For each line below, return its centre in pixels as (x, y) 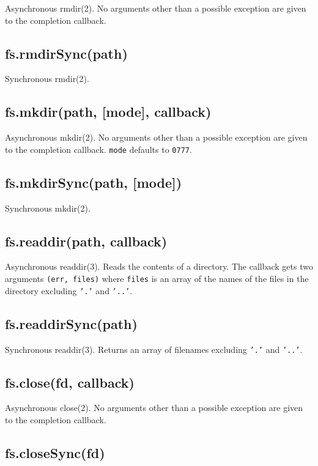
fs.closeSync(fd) (55, 452)
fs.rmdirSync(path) (66, 53)
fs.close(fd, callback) (70, 382)
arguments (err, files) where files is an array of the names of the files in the (157, 279)
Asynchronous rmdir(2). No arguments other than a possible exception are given (156, 8)
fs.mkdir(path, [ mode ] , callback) (108, 112)
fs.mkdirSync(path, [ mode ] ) (94, 182)
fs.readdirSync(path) (71, 323)
